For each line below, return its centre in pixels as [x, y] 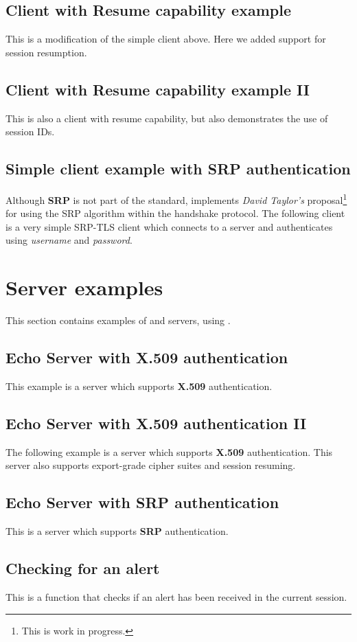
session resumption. [46, 52]
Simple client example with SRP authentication [178, 169]
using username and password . [69, 240]
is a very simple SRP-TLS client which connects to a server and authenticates [169, 226]
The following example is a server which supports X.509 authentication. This [169, 451]
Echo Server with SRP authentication [142, 502]
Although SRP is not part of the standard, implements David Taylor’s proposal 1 [176, 198]
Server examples [84, 287]
